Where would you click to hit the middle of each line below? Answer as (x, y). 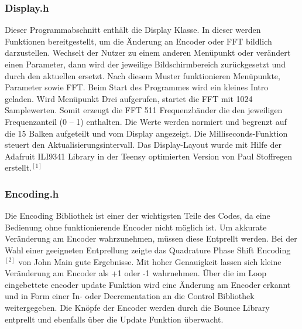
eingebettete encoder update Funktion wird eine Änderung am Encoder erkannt (148, 284)
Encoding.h (32, 193)
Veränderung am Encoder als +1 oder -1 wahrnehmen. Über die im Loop (136, 273)
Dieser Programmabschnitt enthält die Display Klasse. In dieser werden (133, 30)
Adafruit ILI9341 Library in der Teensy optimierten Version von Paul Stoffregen (149, 156)
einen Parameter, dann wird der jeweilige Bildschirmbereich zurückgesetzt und (145, 64)
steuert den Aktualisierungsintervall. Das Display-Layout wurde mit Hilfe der (143, 145)
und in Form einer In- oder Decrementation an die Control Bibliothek (130, 296)
